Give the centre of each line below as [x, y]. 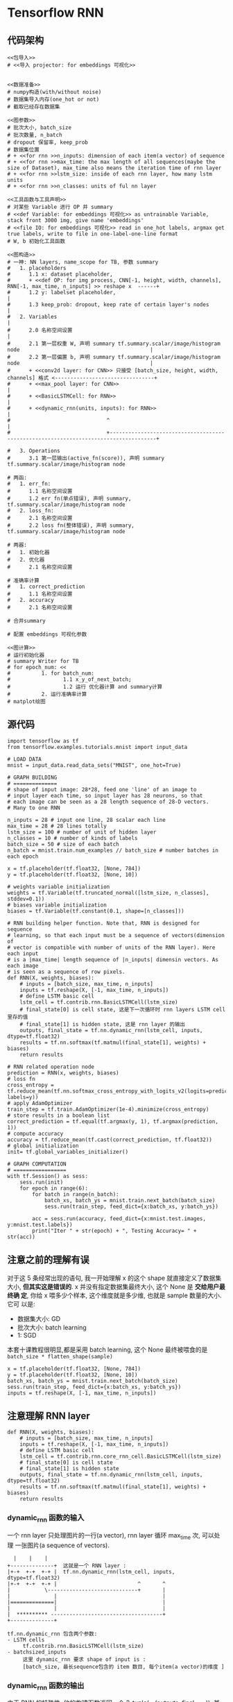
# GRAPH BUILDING [32, 777]
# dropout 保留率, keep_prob [48, 142]
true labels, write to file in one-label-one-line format [93, 234]
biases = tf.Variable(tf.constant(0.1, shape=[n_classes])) [96, 911]
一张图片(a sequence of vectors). [62, 1545]
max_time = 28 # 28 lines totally [57, 826]
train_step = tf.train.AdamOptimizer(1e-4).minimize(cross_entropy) [108, 1109]
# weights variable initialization [59, 886]
